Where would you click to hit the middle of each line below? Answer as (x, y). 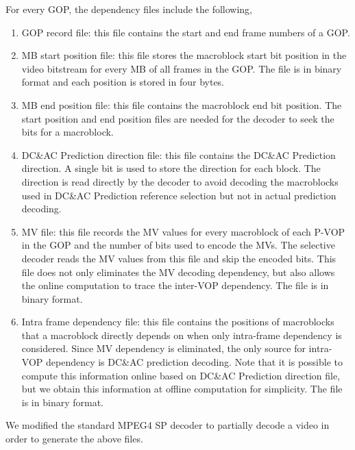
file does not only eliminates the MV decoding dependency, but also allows (178, 272)
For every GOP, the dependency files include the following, (129, 9)
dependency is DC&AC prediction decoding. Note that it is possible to (194, 362)
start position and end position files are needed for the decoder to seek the (178, 118)
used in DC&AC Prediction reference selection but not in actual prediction (179, 195)
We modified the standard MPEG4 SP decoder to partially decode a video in (168, 425)
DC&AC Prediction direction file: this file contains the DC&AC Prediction (179, 154)
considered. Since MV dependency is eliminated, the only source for (163, 348)
